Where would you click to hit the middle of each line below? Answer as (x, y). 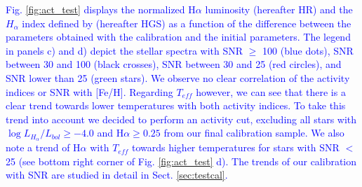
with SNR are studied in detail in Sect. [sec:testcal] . (117, 175)
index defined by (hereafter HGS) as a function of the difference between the (187, 23)
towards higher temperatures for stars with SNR (235, 147)
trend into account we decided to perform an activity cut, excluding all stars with (181, 119)
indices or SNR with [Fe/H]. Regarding (89, 91)
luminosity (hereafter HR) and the (279, 9)
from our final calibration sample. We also (254, 133)
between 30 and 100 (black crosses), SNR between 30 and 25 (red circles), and (174, 64)
